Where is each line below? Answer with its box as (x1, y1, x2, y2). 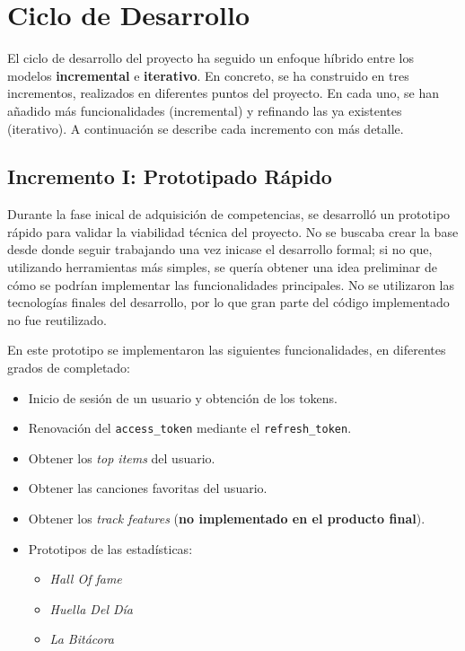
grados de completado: (7, 358, 131, 377)
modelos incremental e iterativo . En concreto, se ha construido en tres (7, 66, 409, 84)
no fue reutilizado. (7, 310, 107, 329)
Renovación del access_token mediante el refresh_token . (28, 418, 352, 437)
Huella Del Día (49, 599, 133, 618)
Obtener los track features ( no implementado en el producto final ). (28, 509, 426, 528)
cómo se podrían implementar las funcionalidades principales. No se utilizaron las (7, 275, 455, 294)
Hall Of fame (49, 569, 122, 588)
